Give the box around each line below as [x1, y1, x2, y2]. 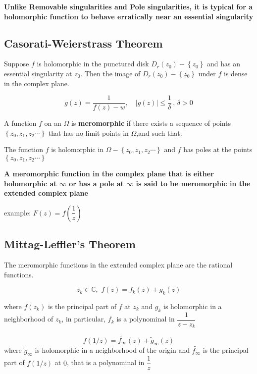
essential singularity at [4, 68, 72, 78]
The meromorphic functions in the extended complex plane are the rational [4, 260, 233, 269]
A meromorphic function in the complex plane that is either [4, 168, 214, 179]
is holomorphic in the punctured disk [37, 58, 149, 69]
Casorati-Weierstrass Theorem [4, 35, 163, 51]
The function [4, 144, 43, 155]
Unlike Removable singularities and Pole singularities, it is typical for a [4, 1, 253, 11]
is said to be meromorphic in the [136, 178, 251, 188]
